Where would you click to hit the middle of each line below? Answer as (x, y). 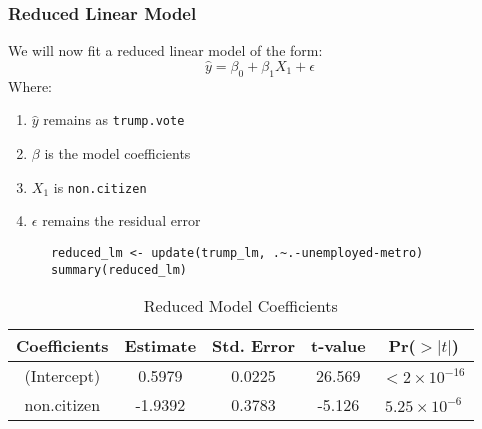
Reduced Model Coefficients (240, 306)
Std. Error (253, 346)
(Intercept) (62, 376)
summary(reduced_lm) (118, 269)
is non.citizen (100, 186)
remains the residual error (121, 220)
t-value (338, 346)
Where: (30, 85)
